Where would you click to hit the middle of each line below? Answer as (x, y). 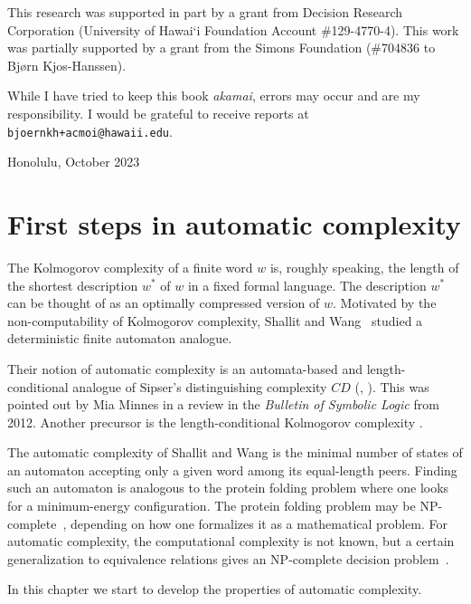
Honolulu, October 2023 (74, 162)
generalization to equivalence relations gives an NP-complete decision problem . (228, 558)
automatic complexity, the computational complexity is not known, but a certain (231, 541)
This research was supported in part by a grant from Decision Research (205, 12)
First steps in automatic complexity (234, 224)
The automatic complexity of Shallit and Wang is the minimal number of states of (235, 452)
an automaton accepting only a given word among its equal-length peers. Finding (232, 470)
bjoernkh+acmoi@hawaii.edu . (90, 131)
